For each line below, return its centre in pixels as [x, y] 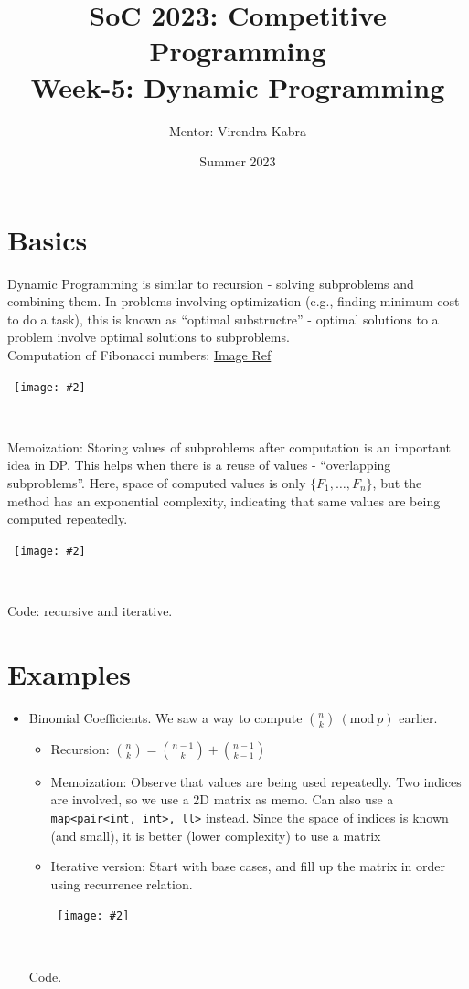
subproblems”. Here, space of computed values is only [157, 483]
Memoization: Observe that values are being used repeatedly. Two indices [256, 781]
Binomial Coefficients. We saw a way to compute [165, 717]
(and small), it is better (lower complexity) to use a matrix [216, 835]
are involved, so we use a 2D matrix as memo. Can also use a [222, 799]
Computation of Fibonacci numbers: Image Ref [139, 355]
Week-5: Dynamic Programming [238, 86]
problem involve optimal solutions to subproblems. [149, 337]
